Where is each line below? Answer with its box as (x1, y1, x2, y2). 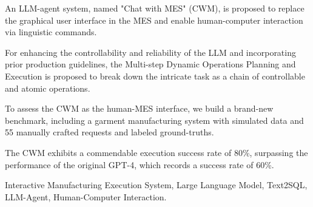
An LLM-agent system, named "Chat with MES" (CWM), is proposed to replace (5, 2, 305, 14)
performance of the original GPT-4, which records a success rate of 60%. (5, 158, 274, 171)
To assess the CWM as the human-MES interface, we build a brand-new (5, 102, 274, 115)
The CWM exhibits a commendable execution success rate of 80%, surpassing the (5, 146, 308, 158)
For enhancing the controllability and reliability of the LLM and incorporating (5, 46, 296, 58)
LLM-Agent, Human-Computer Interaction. (5, 190, 167, 203)
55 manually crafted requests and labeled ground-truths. (5, 126, 214, 138)
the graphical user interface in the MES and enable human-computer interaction (5, 13, 303, 26)
